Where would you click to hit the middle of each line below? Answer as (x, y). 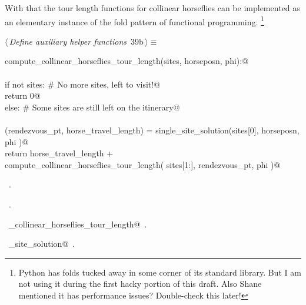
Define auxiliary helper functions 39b (76, 41)
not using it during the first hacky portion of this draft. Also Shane (140, 284)
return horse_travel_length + (59, 153)
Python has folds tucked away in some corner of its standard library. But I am (160, 272)
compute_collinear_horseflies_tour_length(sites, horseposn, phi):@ (127, 61)
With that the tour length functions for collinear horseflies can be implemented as (152, 8)
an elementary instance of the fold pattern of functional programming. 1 (134, 21)
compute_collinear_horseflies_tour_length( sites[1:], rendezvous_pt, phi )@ (143, 164)
